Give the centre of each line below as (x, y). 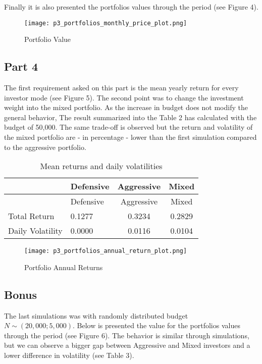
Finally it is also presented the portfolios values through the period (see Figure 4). (131, 7)
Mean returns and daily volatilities (101, 166)
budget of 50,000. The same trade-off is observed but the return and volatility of (128, 127)
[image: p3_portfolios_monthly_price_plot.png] (106, 23)
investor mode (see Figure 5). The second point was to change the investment (124, 97)
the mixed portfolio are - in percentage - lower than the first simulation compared (130, 137)
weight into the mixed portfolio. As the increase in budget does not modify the (126, 107)
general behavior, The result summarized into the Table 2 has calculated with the (130, 117)
